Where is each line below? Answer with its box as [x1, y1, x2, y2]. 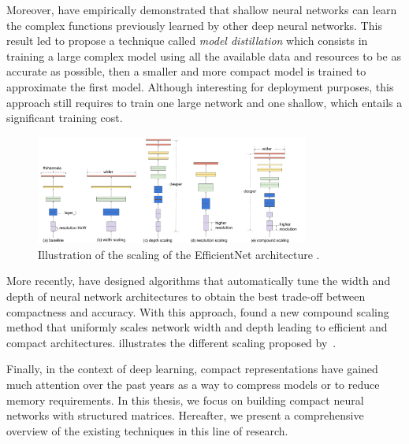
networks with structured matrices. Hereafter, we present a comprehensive [6, 407, 364, 424]
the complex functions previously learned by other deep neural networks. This [6, 17, 382, 33]
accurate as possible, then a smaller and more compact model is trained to [6, 63, 366, 80]
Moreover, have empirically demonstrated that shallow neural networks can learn [6, 2, 397, 17]
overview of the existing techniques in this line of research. [6, 422, 288, 438]
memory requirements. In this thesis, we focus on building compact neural [6, 391, 364, 408]
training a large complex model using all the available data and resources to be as [6, 47, 401, 64]
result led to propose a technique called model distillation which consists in [6, 32, 368, 49]
